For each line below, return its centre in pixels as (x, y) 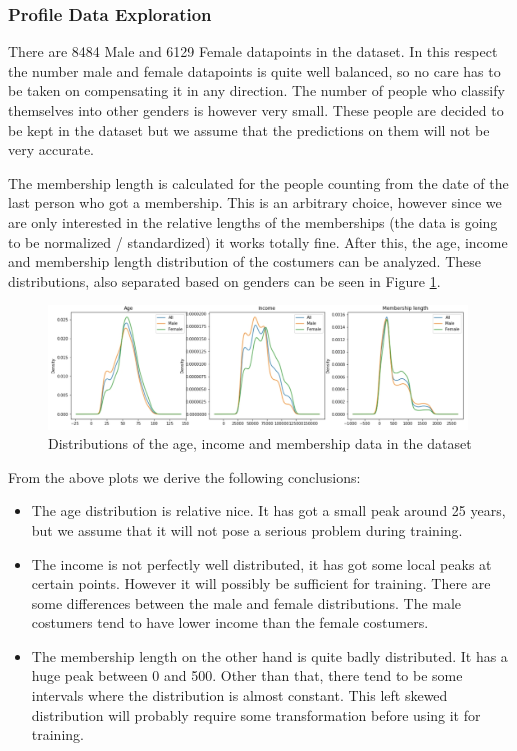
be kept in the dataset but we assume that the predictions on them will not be (249, 129)
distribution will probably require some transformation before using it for (256, 714)
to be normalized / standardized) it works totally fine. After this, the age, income (258, 241)
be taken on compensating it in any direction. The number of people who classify (256, 90)
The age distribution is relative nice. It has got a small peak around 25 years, (268, 510)
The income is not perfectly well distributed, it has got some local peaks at (261, 563)
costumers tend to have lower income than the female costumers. (230, 622)
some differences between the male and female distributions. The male (246, 602)
